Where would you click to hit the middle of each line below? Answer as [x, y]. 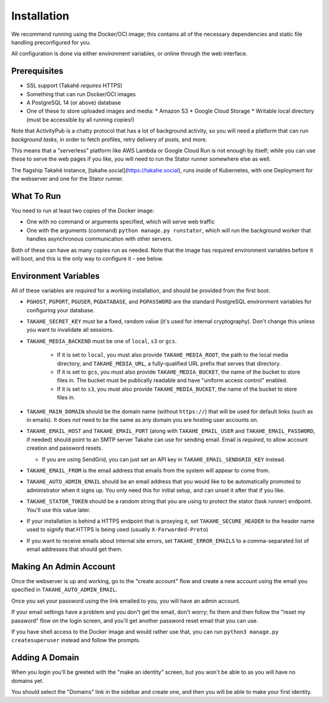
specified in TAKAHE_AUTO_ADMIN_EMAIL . [65, 590]
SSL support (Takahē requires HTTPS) [75, 86]
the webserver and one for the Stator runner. [67, 179]
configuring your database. [61, 310]
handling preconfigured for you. [51, 42]
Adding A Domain [45, 658]
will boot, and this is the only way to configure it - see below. [87, 258]
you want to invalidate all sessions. [70, 330]
